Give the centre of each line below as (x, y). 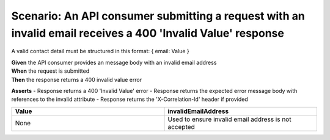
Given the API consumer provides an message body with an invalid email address (114, 62)
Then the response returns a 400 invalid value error (77, 79)
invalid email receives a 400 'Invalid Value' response (148, 33)
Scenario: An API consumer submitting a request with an (158, 16)
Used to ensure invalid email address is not (229, 119)
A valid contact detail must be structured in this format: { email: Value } (100, 51)
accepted (181, 127)
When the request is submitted (50, 71)
